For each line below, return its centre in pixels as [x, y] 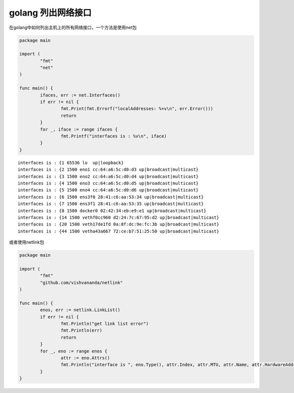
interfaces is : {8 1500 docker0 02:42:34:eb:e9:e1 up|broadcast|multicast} [112, 211]
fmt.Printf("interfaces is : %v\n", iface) [114, 136]
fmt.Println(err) [81, 331]
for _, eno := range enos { [74, 351]
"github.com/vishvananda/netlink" [81, 282]
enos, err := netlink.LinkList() [80, 310]
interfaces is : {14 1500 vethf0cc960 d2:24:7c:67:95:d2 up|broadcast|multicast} [119, 217]
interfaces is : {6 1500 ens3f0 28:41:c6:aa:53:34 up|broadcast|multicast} [111, 197]
